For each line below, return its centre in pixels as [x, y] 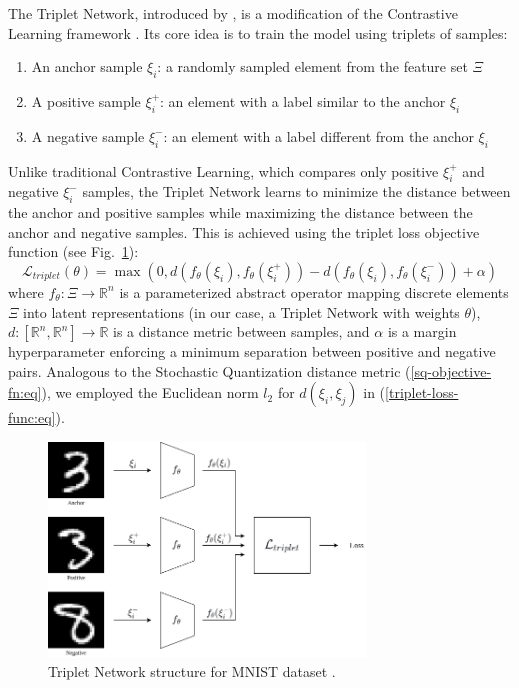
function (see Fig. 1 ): [73, 251]
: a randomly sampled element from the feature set [312, 66]
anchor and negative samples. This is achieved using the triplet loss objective [244, 231]
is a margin [422, 331]
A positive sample [86, 100]
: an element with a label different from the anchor [318, 135]
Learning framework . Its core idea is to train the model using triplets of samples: [258, 32]
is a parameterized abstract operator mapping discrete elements [314, 291]
